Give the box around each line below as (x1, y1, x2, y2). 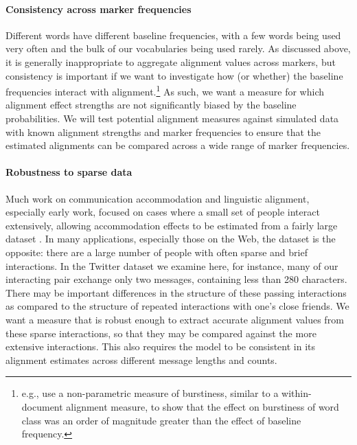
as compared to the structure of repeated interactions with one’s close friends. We (5, 299, 349, 313)
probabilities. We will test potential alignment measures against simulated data (5, 111, 339, 126)
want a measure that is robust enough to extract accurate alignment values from (5, 312, 344, 326)
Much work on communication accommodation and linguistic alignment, (5, 191, 310, 205)
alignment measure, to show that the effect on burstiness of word (66, 399, 339, 413)
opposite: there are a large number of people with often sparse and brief (5, 244, 308, 259)
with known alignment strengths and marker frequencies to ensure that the (5, 124, 321, 139)
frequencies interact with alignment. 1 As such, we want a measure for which (5, 82, 324, 98)
